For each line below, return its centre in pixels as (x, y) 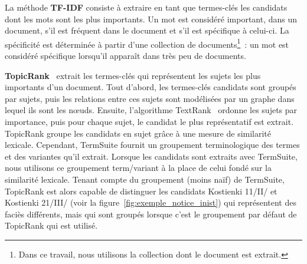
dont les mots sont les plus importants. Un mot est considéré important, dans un (151, 19)
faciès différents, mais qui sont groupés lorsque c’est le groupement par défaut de (151, 214)
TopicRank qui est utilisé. (51, 225)
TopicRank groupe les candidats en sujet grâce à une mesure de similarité (138, 133)
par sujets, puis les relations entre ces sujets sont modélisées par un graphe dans (150, 98)
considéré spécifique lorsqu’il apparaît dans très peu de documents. (125, 56)
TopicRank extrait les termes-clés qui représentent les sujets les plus (133, 75)
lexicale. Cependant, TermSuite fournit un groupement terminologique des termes (152, 145)
